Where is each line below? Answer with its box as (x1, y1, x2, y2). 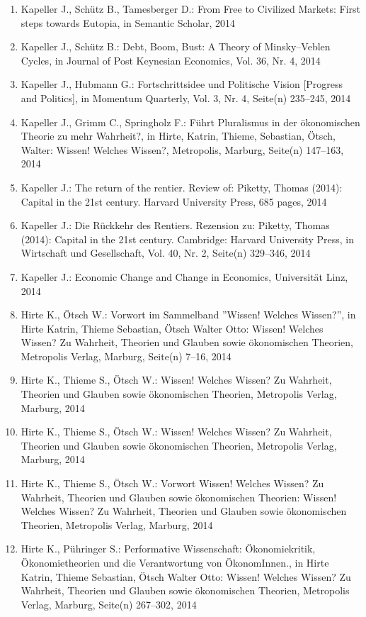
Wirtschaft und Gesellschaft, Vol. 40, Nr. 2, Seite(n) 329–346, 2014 (21, 245, 311, 260)
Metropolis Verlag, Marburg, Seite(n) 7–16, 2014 (21, 348, 231, 363)
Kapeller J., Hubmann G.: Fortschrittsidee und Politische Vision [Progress (21, 77, 343, 91)
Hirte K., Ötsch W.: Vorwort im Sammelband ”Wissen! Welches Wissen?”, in (21, 307, 356, 322)
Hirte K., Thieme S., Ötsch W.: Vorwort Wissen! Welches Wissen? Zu (21, 476, 324, 491)
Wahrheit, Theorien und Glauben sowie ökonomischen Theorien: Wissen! (21, 489, 337, 504)
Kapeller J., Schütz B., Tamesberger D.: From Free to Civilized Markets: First (21, 1, 361, 16)
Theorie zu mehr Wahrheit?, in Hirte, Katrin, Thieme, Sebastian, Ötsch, (21, 128, 336, 143)
